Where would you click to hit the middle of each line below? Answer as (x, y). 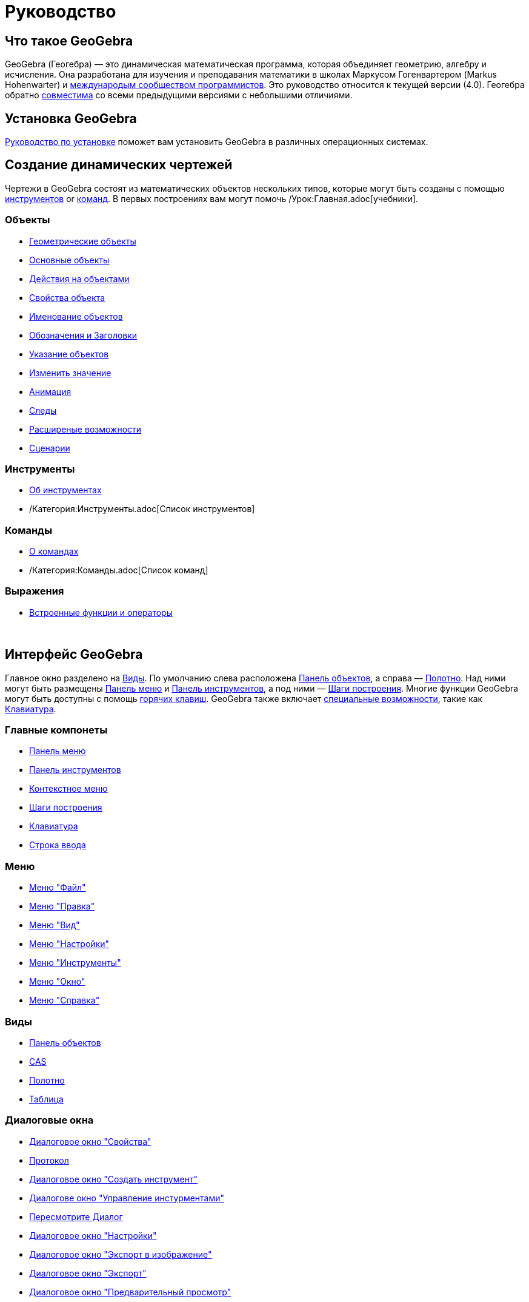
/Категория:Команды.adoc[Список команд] (119, 570)
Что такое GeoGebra (69, 41)
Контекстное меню (68, 789)
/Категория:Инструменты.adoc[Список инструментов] (142, 509)
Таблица (46, 1099)
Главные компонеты (56, 730)
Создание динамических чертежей (119, 165)
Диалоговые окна (49, 1120)
